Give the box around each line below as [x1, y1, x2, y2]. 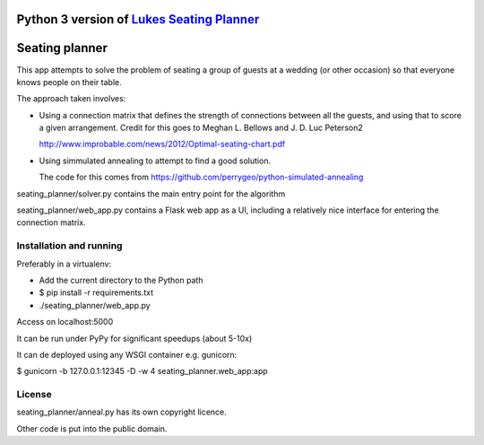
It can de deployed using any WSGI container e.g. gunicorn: [16, 349, 238, 360]
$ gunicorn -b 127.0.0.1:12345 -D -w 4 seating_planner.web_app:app [16, 366, 268, 377]
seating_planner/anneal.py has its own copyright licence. [16, 406, 228, 417]
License [16, 388, 53, 401]
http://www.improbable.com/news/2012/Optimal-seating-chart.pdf [39, 139, 286, 150]
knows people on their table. [16, 76, 122, 87]
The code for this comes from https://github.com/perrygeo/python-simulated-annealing [39, 171, 364, 183]
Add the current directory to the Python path [39, 275, 203, 285]
